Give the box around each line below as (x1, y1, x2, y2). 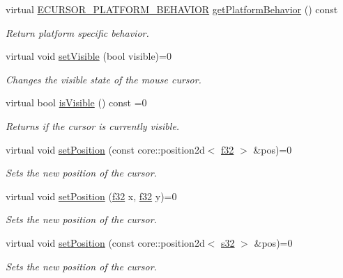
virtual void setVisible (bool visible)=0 (6, 49, 171, 63)
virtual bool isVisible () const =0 (6, 95, 147, 110)
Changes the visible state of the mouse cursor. (6, 72, 201, 86)
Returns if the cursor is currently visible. (6, 118, 180, 133)
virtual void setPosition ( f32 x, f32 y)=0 (6, 188, 177, 203)
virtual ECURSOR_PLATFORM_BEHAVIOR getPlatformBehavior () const (6, 2, 338, 16)
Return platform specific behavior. (6, 25, 149, 40)
